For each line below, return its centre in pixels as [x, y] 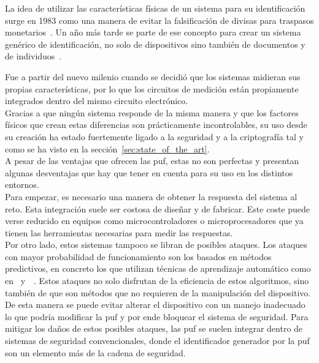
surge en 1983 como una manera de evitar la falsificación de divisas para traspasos [159, 20]
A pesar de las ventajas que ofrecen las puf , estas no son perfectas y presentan [152, 161]
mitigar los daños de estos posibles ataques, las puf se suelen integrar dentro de [154, 328]
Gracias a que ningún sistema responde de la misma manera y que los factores [152, 112]
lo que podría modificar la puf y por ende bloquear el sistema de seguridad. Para [157, 316]
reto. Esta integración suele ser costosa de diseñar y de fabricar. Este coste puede [158, 208]
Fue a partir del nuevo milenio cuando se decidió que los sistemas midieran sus [153, 76]
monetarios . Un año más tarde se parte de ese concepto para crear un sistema [153, 32]
